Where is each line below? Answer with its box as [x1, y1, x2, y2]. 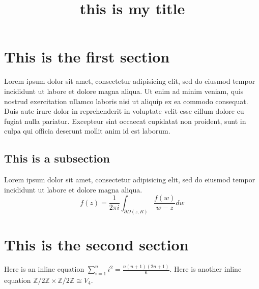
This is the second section [4, 234, 189, 254]
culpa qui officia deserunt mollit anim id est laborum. [4, 125, 170, 136]
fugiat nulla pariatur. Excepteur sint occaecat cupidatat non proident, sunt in [4, 115, 246, 126]
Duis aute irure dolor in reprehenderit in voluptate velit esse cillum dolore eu [4, 106, 244, 116]
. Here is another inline [169, 264, 242, 274]
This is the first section [4, 46, 170, 67]
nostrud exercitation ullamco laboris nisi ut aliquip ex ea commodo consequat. [4, 95, 248, 106]
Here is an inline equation [4, 264, 84, 274]
